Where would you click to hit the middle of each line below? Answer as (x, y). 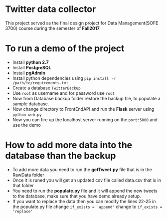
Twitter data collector (51, 9)
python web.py (27, 115)
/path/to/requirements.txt (40, 83)
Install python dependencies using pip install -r (64, 78)
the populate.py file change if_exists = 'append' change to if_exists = (87, 207)
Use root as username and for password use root (64, 93)
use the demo (26, 125)
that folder (23, 185)
